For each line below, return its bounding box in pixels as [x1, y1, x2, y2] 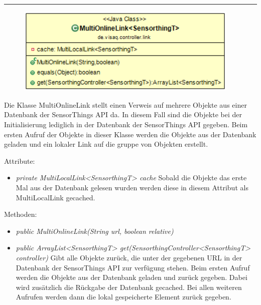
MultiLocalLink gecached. [16, 192, 95, 202]
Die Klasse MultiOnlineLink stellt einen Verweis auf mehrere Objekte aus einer [4, 99, 247, 110]
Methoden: [4, 209, 37, 219]
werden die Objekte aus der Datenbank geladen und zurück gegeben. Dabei [16, 272, 247, 282]
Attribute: [4, 155, 35, 166]
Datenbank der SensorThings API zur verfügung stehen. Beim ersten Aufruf [16, 262, 250, 272]
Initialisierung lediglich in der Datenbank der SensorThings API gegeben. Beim [4, 119, 248, 129]
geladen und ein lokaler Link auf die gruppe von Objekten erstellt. [4, 139, 208, 149]
